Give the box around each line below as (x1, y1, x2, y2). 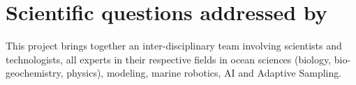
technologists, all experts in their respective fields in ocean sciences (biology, (6, 52, 332, 66)
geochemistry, (6, 65, 64, 80)
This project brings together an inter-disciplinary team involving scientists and (6, 38, 342, 53)
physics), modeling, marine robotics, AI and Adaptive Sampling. (66, 65, 342, 80)
